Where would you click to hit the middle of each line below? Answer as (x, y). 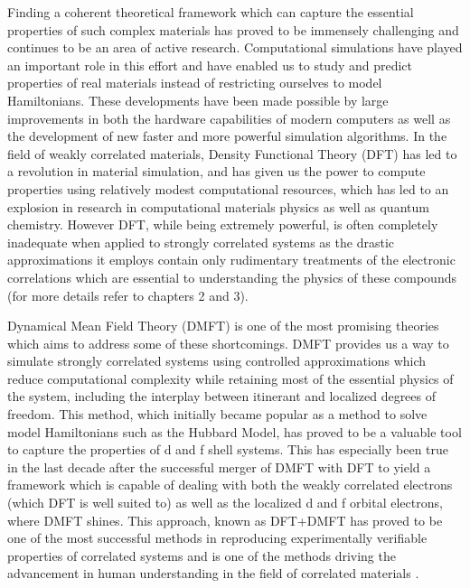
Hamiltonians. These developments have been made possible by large (198, 100)
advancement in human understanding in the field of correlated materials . (213, 573)
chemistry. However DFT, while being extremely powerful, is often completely (223, 224)
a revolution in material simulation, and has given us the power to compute (216, 171)
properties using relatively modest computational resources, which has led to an (228, 188)
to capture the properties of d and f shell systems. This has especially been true (228, 449)
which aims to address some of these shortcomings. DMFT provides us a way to (228, 343)
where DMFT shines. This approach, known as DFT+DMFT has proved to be (225, 520)
